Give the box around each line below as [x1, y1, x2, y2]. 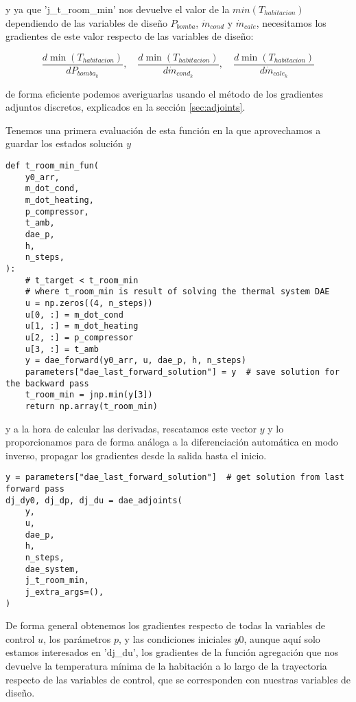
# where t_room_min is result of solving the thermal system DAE [25, 287, 330, 297]
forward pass [5, 483, 64, 494]
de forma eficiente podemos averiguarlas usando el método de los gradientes [5, 86, 323, 100]
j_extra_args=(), [25, 586, 104, 597]
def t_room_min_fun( [5, 161, 99, 171]
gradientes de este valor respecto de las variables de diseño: [5, 29, 254, 43]
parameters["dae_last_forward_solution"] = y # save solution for [25, 366, 340, 377]
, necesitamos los [256, 15, 327, 30]
